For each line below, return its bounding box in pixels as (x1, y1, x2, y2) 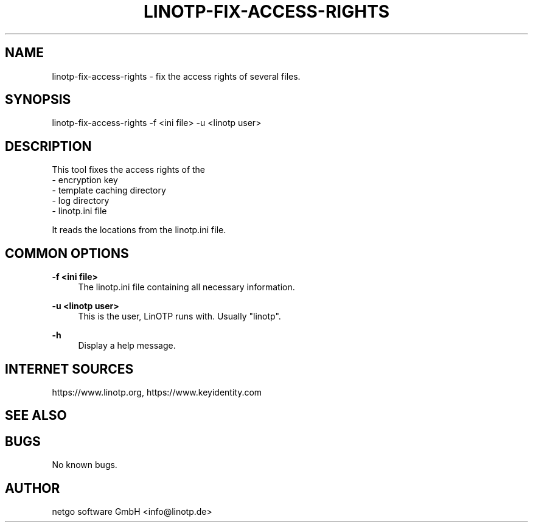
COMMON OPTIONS (5, 245, 129, 261)
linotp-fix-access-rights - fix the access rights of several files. (52, 71, 301, 82)
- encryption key (52, 175, 118, 186)
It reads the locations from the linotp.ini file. (52, 225, 226, 236)
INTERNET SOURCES (5, 361, 134, 377)
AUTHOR (5, 480, 60, 496)
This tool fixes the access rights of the (52, 164, 206, 175)
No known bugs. (52, 459, 117, 470)
